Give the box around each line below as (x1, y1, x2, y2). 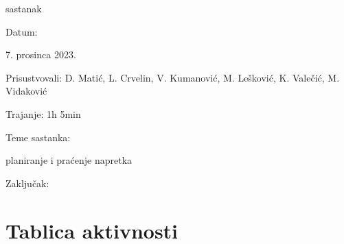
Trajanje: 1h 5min (5, 106, 81, 121)
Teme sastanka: (5, 130, 71, 144)
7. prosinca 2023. (5, 47, 76, 62)
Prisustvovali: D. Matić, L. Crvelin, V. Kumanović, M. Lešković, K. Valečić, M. (5, 70, 340, 84)
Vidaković (5, 84, 47, 98)
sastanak (5, 1, 42, 15)
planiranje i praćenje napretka (5, 153, 133, 167)
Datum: (5, 24, 38, 38)
